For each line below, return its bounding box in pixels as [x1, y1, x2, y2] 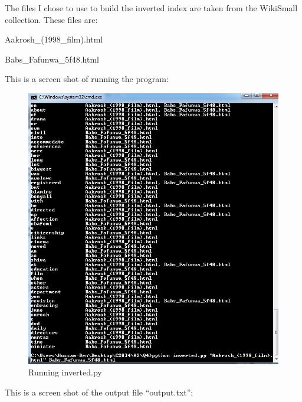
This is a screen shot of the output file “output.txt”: [5, 385, 193, 398]
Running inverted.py [28, 366, 102, 378]
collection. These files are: [5, 13, 98, 25]
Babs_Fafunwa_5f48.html [5, 53, 99, 65]
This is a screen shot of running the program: [5, 73, 169, 85]
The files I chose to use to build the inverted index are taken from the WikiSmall [5, 2, 298, 14]
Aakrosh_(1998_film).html [5, 33, 103, 45]
